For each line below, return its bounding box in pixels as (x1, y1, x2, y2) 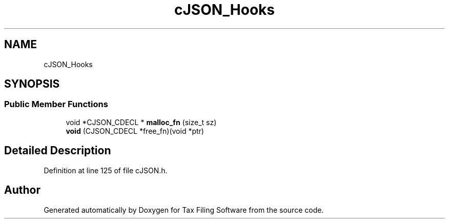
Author (4, 184, 40, 197)
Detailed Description (4, 144, 111, 157)
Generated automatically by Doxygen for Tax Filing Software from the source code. (44, 205, 324, 214)
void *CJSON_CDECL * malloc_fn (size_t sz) (66, 117, 217, 127)
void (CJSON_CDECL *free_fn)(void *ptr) (66, 126, 204, 135)
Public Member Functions (4, 99, 108, 110)
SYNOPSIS (4, 77, 60, 91)
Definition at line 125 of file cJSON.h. (44, 166, 168, 175)
